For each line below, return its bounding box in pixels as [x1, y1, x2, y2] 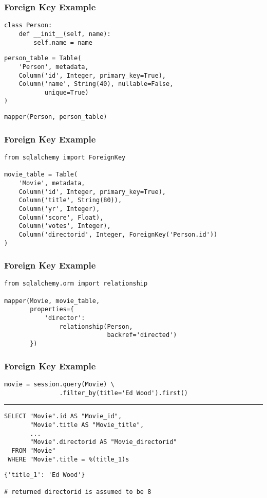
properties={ [30, 306, 74, 313]
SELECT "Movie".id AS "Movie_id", [4, 413, 122, 420]
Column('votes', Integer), [18, 222, 111, 230]
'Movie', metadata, [18, 179, 85, 187]
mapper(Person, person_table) [4, 113, 107, 121]
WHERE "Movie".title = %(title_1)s [8, 455, 129, 463]
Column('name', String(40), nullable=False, [18, 80, 174, 88]
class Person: [4, 22, 52, 29]
